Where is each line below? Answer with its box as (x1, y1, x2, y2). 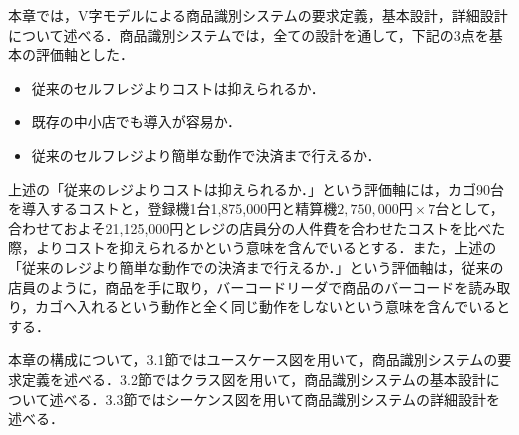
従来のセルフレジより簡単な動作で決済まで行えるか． (31, 144, 381, 165)
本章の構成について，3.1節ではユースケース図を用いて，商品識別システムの (8, 349, 498, 370)
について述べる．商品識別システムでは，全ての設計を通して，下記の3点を (8, 24, 489, 45)
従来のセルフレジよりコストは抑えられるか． (31, 77, 325, 98)
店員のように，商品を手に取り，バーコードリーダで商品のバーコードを (8, 276, 469, 297)
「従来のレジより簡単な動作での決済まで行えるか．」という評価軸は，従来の (8, 256, 504, 277)
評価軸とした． (35, 44, 134, 65)
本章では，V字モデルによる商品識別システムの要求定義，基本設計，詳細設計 (8, 5, 508, 25)
